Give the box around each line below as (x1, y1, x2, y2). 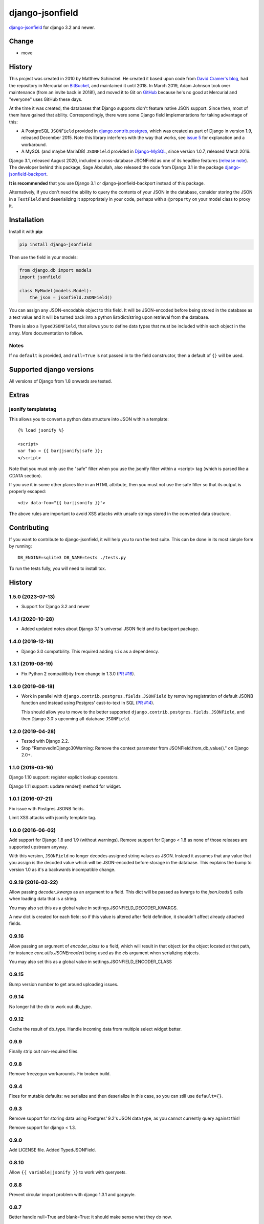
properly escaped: (9, 489, 46, 494)
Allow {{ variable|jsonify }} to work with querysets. (9, 1169, 127, 1175)
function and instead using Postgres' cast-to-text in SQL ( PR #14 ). (21, 700, 154, 706)
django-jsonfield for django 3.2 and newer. (9, 24, 95, 30)
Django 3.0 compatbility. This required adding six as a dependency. (21, 648, 159, 654)
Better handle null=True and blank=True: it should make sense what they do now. (9, 1214, 172, 1220)
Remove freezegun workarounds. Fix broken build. (9, 1071, 111, 1077)
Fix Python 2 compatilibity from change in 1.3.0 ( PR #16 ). (21, 671, 135, 677)
